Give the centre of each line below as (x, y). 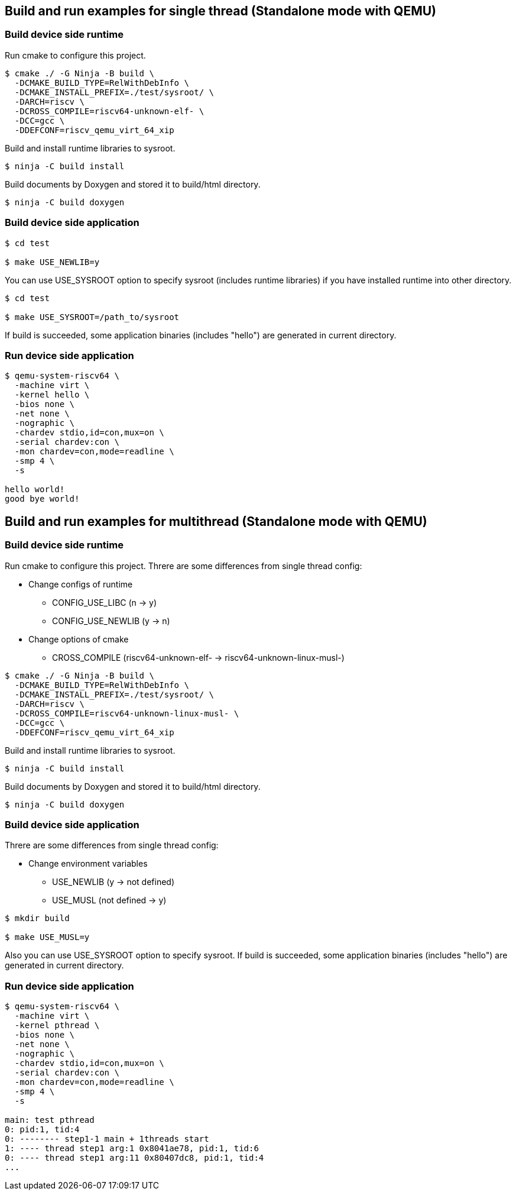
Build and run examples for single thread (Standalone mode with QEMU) (221, 11)
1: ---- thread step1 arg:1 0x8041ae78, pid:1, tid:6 (132, 1149)
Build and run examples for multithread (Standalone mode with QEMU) (216, 521)
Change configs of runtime (81, 584)
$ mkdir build (37, 918)
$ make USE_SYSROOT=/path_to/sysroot (92, 317)
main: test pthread (50, 1120)
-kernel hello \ (52, 395)
